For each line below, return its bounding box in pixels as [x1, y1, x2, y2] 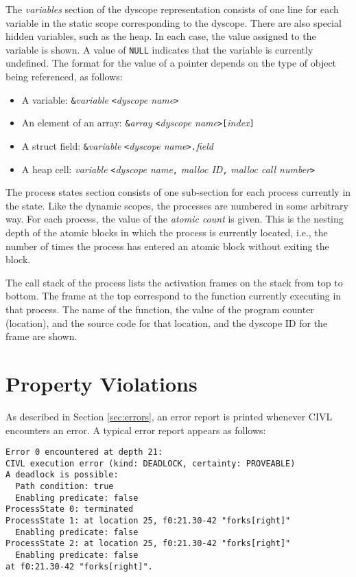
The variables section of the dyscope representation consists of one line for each [5, 2, 339, 16]
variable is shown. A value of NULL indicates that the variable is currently [5, 42, 313, 56]
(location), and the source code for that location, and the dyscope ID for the [5, 315, 328, 330]
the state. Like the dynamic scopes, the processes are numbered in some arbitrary [5, 198, 348, 212]
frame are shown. [5, 329, 78, 343]
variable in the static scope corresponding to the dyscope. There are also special [5, 15, 342, 30]
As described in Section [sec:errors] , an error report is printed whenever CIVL [5, 409, 333, 423]
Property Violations [5, 369, 198, 397]
